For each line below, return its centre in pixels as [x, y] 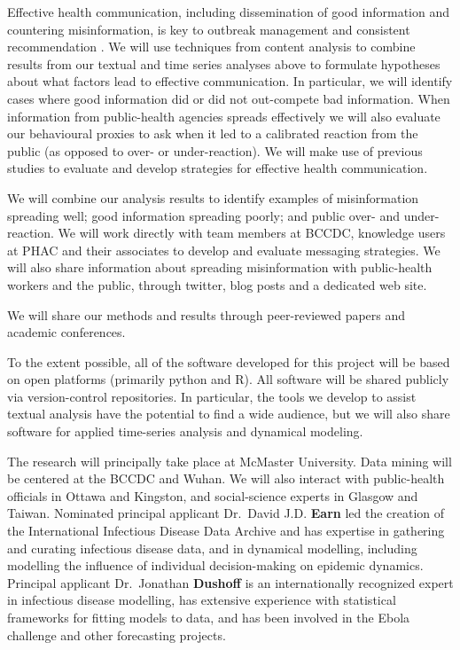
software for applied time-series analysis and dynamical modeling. [185, 431]
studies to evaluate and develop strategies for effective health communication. [218, 168]
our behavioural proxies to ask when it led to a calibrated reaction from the [213, 133]
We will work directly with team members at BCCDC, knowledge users [252, 233]
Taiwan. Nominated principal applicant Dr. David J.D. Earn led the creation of [226, 513]
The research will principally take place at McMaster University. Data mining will [230, 461]
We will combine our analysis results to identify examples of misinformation [213, 197]
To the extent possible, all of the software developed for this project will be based [229, 361]
